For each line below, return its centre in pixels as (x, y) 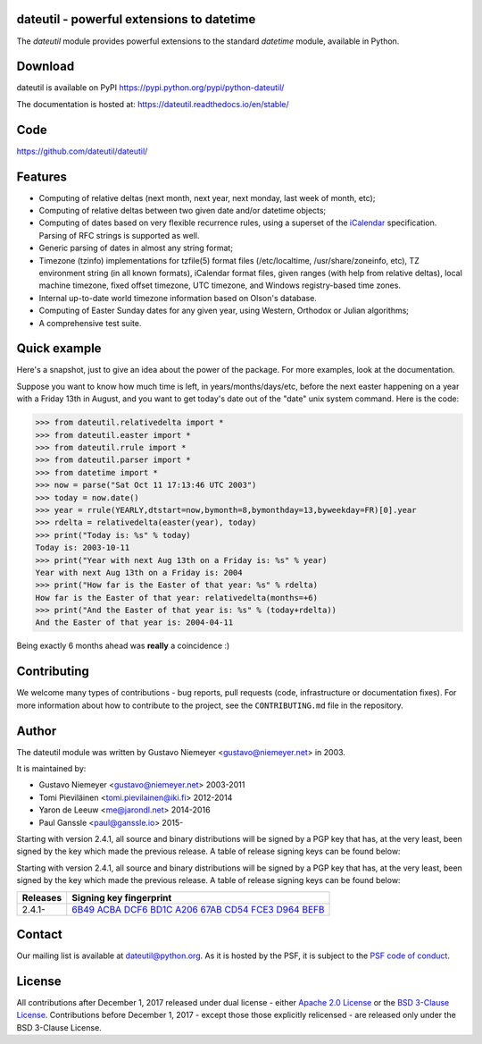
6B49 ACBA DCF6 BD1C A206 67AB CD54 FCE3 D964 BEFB (198, 909)
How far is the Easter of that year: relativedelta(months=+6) (177, 598)
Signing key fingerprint (122, 897)
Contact (39, 934)
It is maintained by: (51, 769)
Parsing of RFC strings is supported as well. (119, 235)
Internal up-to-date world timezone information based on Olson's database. (178, 298)
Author (37, 731)
